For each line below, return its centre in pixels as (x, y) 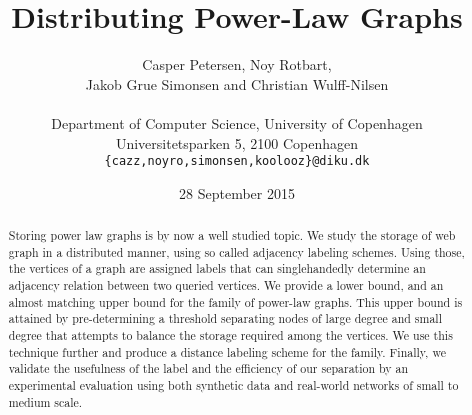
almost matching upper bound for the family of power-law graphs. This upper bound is (235, 301)
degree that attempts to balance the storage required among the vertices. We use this (230, 335)
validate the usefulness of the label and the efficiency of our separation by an (208, 368)
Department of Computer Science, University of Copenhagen (237, 122)
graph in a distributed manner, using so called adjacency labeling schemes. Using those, (236, 251)
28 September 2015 (237, 192)
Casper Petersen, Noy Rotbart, (237, 64)
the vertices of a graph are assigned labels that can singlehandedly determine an (217, 268)
